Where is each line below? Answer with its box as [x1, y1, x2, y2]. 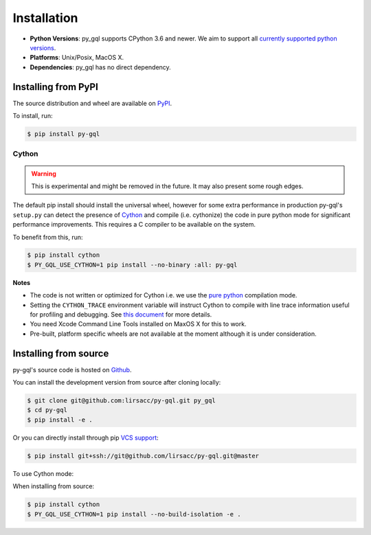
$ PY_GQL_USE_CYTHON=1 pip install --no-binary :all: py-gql [27, 261, 238, 269]
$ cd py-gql [27, 406, 68, 414]
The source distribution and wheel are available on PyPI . [12, 99, 172, 107]
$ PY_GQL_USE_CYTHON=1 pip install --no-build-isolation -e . [27, 510, 241, 518]
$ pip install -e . [27, 416, 93, 424]
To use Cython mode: [12, 469, 74, 477]
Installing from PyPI [12, 81, 99, 93]
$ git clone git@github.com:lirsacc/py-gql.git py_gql [27, 397, 216, 405]
